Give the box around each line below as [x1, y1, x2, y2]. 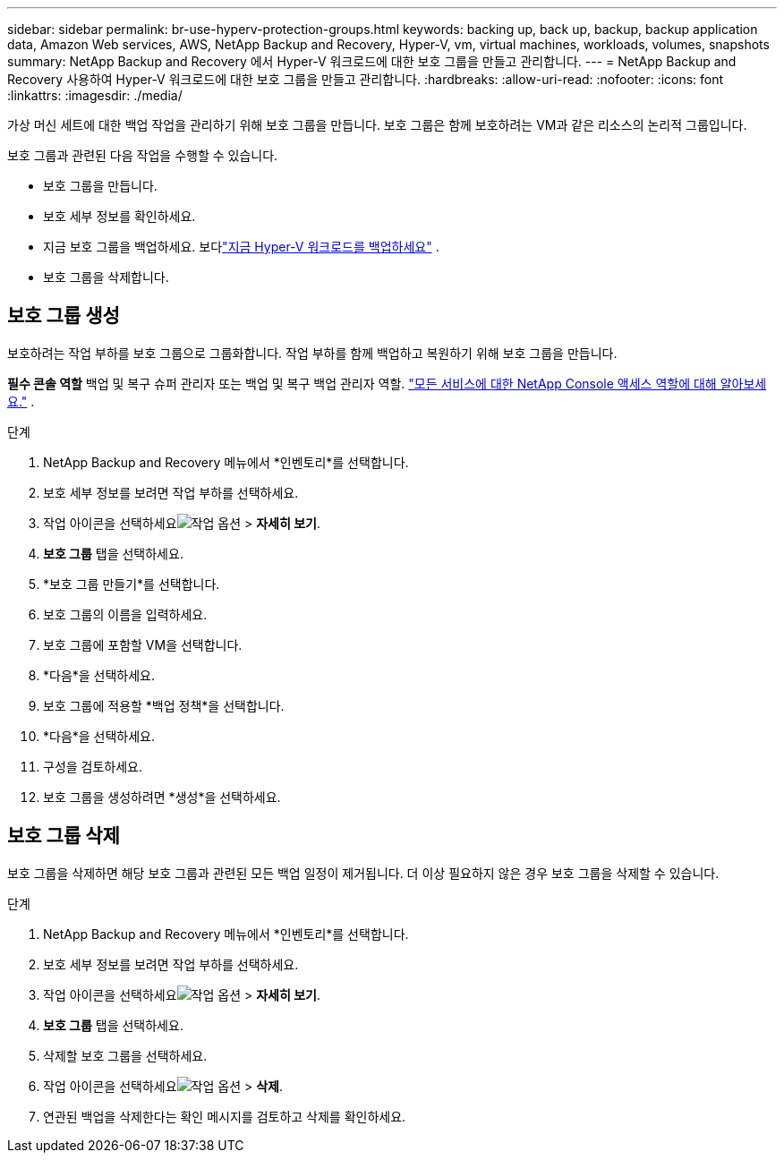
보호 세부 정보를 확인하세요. [43, 209, 196, 224]
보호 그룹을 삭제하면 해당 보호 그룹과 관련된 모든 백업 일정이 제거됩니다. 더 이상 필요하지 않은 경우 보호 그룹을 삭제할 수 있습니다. [7, 865, 720, 881]
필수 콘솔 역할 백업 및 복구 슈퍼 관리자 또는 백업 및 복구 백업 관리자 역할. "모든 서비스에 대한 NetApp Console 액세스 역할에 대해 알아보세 [7, 375, 767, 391]
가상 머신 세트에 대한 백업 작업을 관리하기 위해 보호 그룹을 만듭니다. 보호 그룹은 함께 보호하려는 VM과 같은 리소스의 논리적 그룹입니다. [7, 117, 747, 132]
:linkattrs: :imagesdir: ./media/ [7, 88, 183, 103]
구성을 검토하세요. [43, 758, 143, 774]
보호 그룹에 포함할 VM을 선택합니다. [43, 636, 243, 652]
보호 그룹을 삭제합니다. [43, 269, 169, 285]
